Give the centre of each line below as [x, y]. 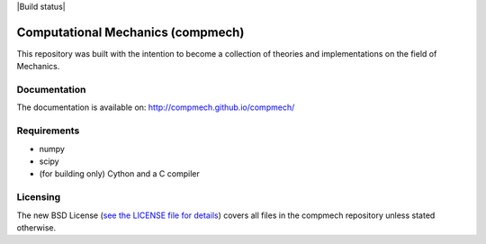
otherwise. [36, 227]
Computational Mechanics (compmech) [130, 32]
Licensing [39, 197]
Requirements [48, 131]
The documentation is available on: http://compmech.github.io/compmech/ [156, 107]
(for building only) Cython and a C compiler [119, 174]
